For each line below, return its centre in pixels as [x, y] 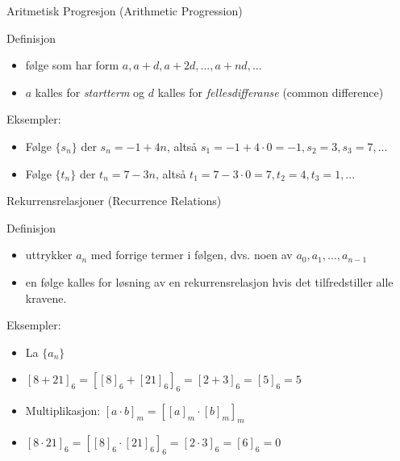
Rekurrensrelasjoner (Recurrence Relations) [114, 201]
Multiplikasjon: [63, 411]
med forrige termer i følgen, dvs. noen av [192, 255]
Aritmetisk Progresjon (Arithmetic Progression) [125, 10]
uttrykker [49, 255]
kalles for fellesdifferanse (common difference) [271, 92]
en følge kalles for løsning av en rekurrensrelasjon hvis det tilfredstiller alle [209, 281]
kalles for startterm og [90, 92]
